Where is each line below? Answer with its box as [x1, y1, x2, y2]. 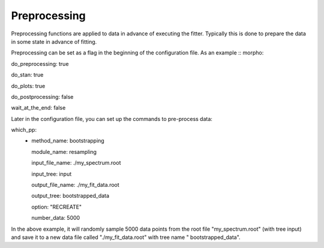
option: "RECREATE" [31, 203, 82, 210]
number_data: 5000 [31, 214, 80, 222]
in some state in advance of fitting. [11, 38, 97, 45]
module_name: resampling [31, 148, 97, 155]
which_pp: [11, 126, 37, 134]
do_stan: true [11, 71, 44, 78]
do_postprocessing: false [11, 93, 74, 100]
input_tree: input [31, 170, 72, 177]
